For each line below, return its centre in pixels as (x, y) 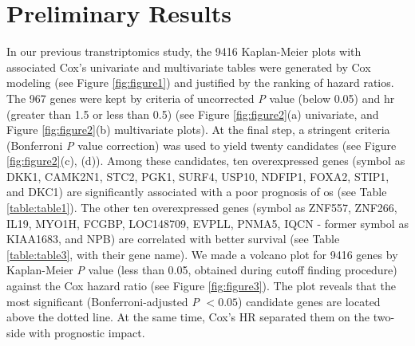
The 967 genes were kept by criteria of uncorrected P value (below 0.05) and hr (201, 98)
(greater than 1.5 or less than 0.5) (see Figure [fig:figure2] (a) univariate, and (193, 114)
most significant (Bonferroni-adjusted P (103, 301)
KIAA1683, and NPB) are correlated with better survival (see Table (173, 239)
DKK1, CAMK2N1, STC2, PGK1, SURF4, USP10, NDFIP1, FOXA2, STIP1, (198, 176)
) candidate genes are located (309, 301)
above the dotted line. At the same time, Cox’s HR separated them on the (188, 317)
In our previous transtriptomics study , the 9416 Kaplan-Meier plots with (184, 51)
